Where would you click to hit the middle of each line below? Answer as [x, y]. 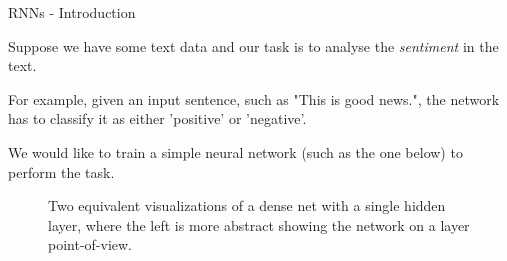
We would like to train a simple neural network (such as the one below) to [235, 151]
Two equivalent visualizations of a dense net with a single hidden [247, 205]
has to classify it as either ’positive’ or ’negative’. [157, 118]
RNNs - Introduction [72, 12]
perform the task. [61, 171]
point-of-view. [90, 244]
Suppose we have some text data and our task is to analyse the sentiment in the [253, 45]
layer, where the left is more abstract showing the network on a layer [259, 224]
